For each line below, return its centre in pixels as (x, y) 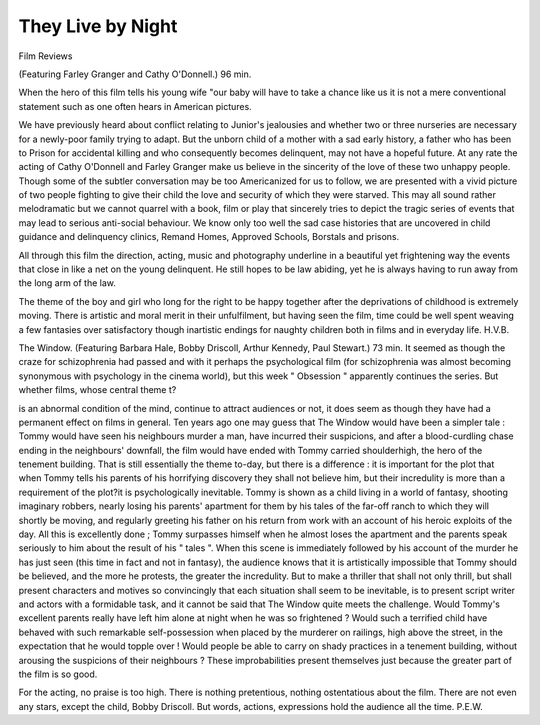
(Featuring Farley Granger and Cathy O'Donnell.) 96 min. (135, 74)
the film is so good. (58, 674)
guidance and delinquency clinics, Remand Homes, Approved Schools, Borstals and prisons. (209, 237)
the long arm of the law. (67, 283)
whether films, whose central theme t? (97, 390)
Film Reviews (45, 56)
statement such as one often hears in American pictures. (135, 106)
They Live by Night (98, 26)
